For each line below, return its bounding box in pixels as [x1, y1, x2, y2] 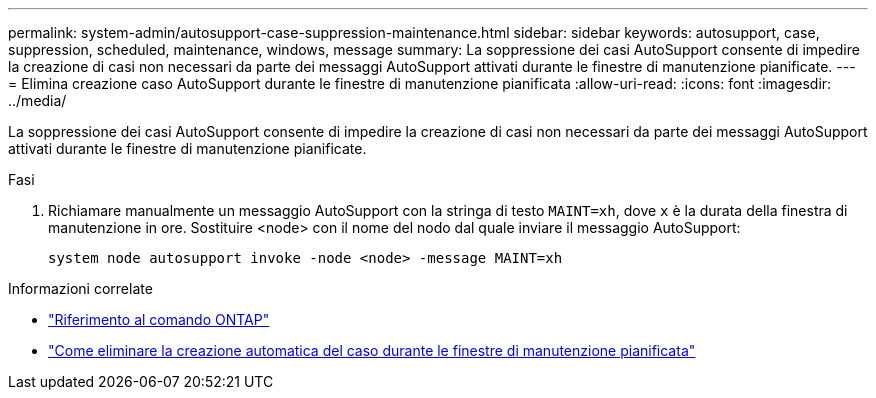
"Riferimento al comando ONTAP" [48, 311, 270, 328]
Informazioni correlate [8, 280, 153, 297]
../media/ [8, 92, 67, 109]
